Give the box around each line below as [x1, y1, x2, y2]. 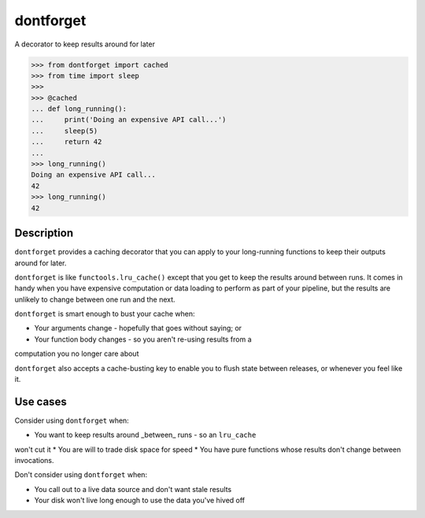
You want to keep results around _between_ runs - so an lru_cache [34, 430, 257, 440]
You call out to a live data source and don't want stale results [34, 484, 232, 494]
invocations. [14, 456, 54, 465]
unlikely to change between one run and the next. [14, 294, 176, 304]
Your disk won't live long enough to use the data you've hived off [34, 496, 246, 505]
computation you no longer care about [14, 349, 139, 358]
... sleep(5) [31, 126, 98, 135]
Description [14, 227, 74, 240]
